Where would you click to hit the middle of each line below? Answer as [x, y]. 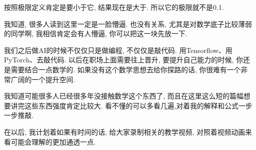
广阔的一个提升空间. [43, 79]
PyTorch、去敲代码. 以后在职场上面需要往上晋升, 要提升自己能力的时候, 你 [124, 60]
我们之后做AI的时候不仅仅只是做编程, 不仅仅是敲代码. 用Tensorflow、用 [118, 50]
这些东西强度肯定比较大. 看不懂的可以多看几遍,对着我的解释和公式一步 [138, 105]
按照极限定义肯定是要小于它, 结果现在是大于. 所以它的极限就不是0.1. [114, 7]
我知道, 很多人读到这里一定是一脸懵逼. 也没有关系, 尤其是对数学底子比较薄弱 [128, 24]
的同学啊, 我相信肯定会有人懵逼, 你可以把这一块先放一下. [96, 33]
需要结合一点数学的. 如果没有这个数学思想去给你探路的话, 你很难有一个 [126, 69]
